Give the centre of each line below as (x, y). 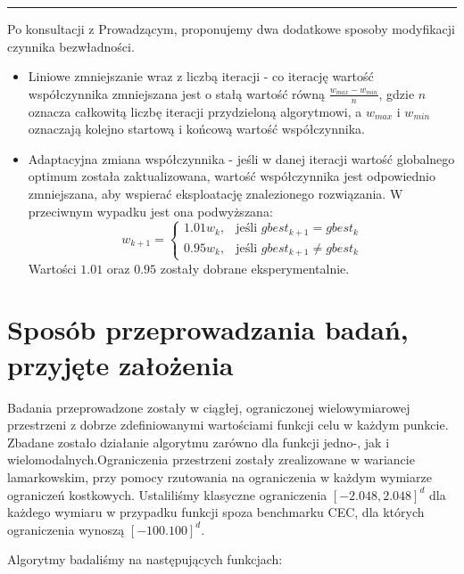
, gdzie (397, 93)
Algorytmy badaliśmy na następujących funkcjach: (145, 559)
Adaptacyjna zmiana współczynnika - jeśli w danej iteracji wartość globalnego (241, 158)
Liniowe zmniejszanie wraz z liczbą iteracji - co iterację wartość (201, 76)
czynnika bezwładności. (71, 46)
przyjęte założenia (120, 364)
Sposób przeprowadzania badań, (208, 329)
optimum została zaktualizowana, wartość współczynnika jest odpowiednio (232, 176)
